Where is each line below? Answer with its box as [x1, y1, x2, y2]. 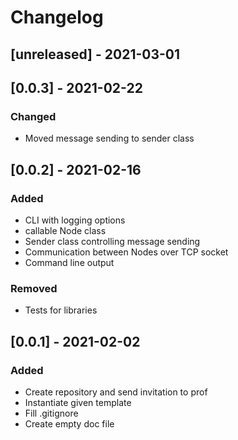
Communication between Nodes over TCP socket [24, 246, 229, 258]
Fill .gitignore [24, 407, 79, 419]
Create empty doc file [24, 417, 115, 430]
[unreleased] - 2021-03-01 [10, 46, 181, 63]
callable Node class [24, 224, 107, 236]
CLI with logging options [24, 214, 126, 226]
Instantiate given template [24, 396, 132, 408]
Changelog [10, 6, 104, 29]
